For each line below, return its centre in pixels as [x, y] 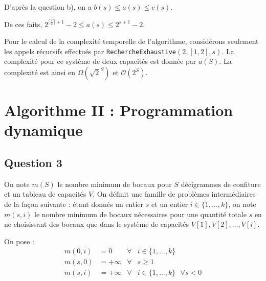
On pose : [19, 241]
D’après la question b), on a [48, 7]
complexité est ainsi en [40, 72]
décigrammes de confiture [221, 184]
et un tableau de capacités [45, 194]
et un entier [170, 204]
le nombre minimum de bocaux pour [115, 184]
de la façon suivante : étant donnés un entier [74, 204]
